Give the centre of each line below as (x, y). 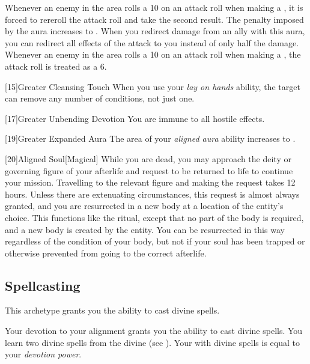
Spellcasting (43, 285)
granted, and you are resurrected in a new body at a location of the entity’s (144, 206)
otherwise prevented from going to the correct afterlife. (106, 253)
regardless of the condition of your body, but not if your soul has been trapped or (155, 241)
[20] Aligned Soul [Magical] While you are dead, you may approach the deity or (148, 158)
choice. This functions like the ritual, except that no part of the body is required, (154, 217)
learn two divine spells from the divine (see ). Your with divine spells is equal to (152, 342)
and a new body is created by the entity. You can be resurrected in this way (145, 229)
